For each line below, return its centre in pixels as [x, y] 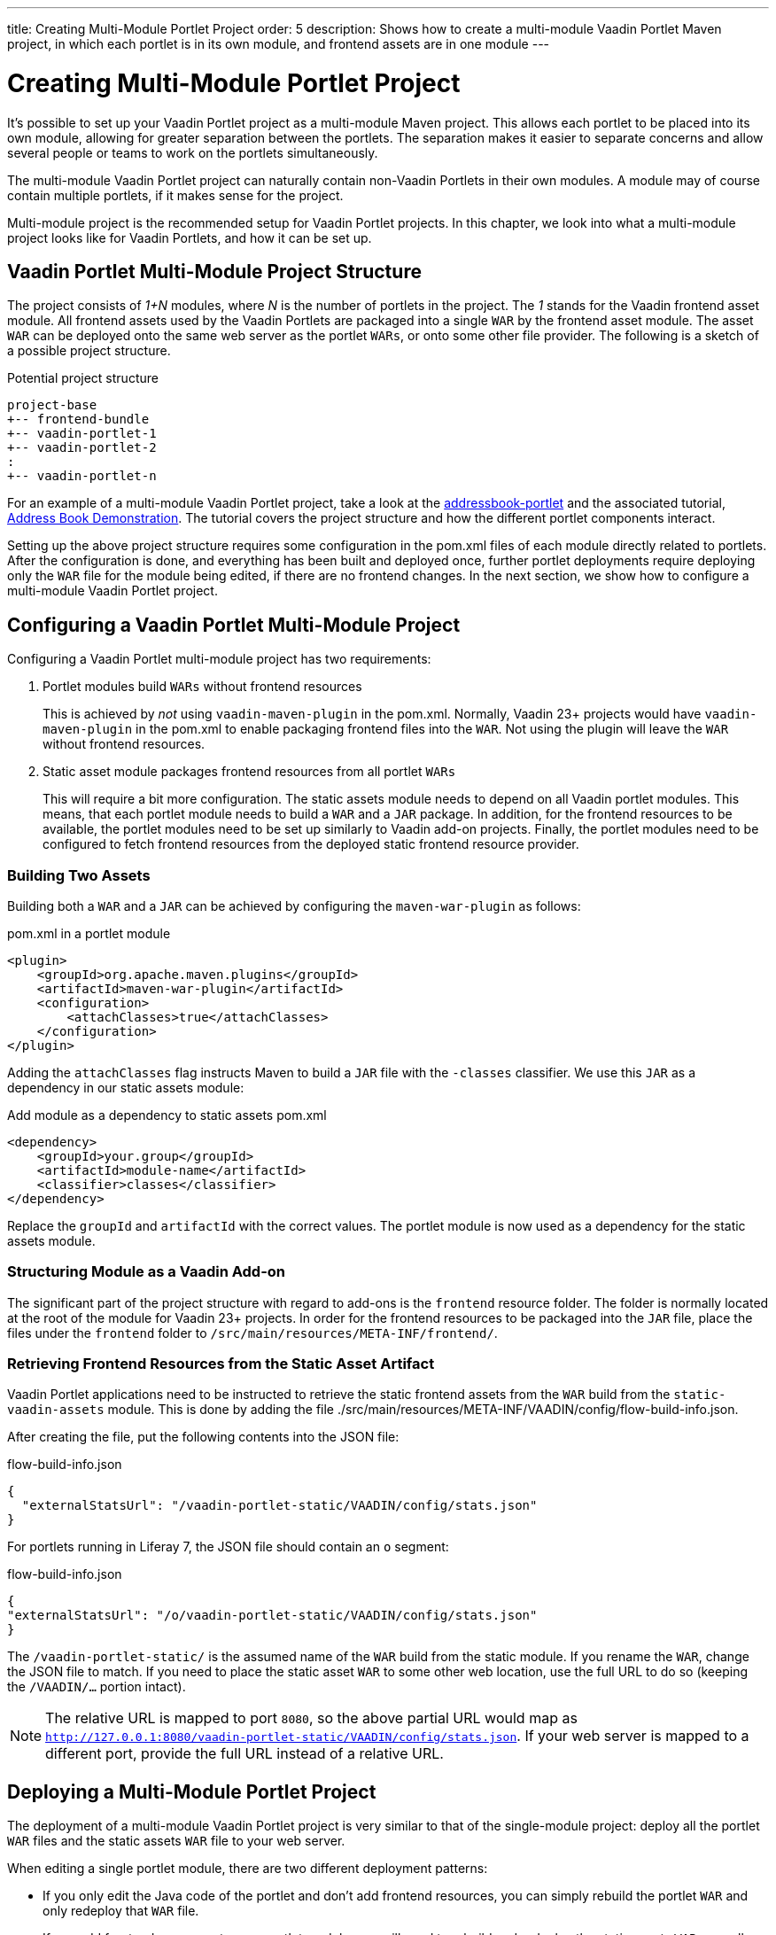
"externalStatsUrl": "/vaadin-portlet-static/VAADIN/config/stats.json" [279, 1506]
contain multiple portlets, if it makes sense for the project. [175, 195]
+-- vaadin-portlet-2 [82, 448]
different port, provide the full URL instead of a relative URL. [244, 1754]
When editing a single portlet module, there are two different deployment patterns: [248, 1869]
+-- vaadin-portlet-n [82, 476]
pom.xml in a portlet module [89, 933]
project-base [52, 405]
